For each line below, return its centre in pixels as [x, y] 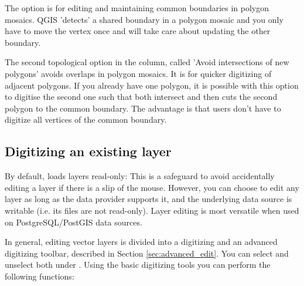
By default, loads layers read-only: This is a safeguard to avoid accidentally [140, 176]
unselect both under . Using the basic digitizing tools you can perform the [138, 265]
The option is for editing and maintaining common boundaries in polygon [137, 8]
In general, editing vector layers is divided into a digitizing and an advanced [141, 242]
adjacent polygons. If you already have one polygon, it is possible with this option [152, 85]
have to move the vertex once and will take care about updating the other [138, 31]
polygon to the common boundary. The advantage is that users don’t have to [143, 108]
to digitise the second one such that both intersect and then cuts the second [141, 97]
